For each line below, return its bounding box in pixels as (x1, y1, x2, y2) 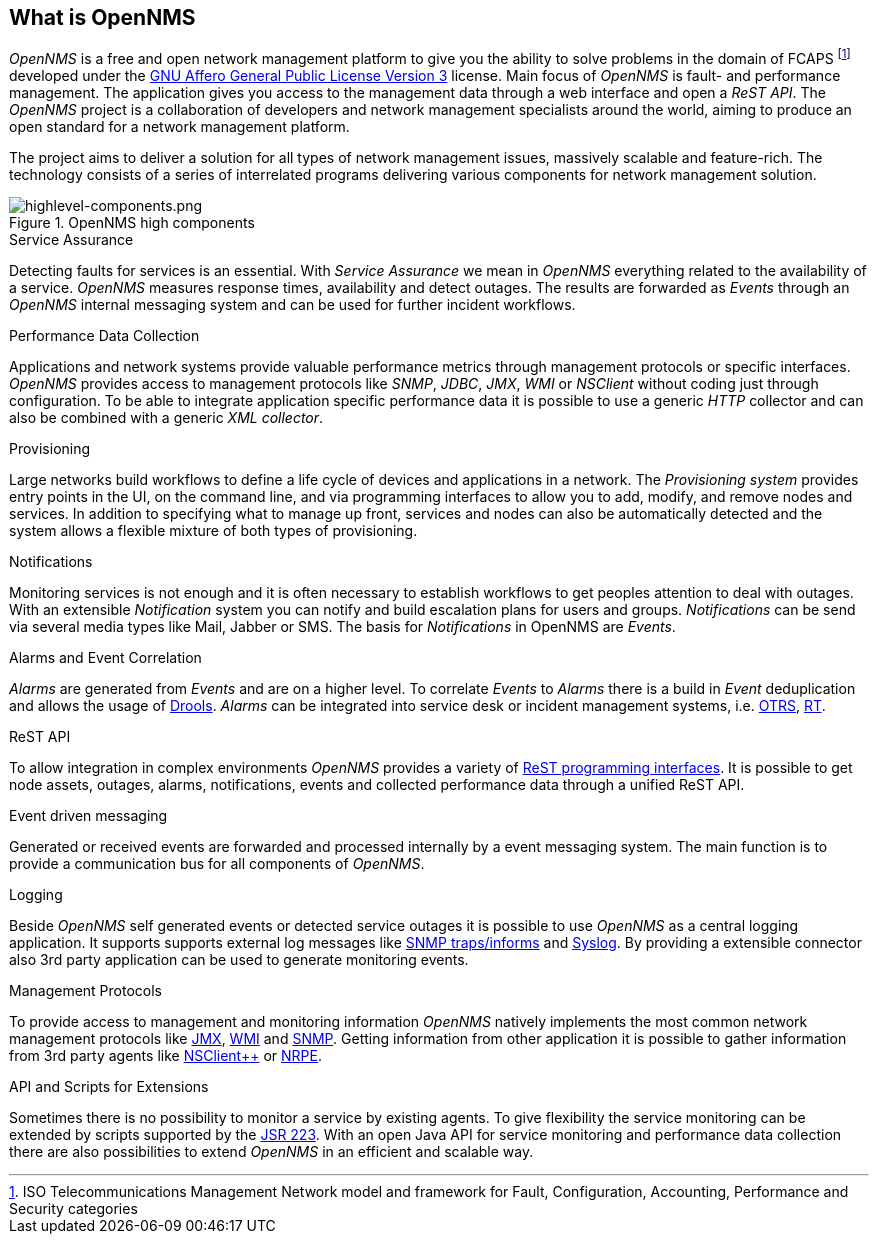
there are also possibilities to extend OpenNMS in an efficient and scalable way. (9, 1143, 534, 1161)
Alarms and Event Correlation (9, 649, 202, 667)
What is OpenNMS (9, 5, 196, 30)
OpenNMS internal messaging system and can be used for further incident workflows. (9, 296, 576, 314)
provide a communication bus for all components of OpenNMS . (9, 855, 425, 873)
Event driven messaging (9, 807, 168, 825)
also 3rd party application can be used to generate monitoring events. (9, 951, 469, 969)
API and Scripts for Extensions (9, 1078, 209, 1096)
